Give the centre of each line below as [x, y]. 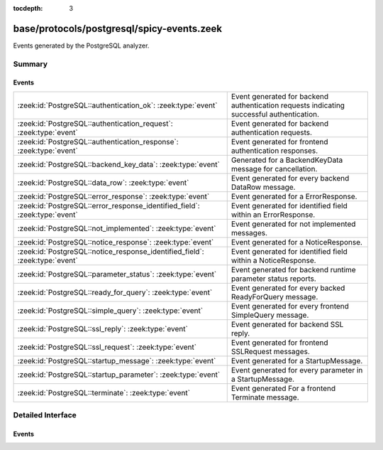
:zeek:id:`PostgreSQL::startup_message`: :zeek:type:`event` [117, 360]
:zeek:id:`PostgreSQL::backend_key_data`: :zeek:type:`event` [118, 164]
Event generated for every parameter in [297, 370]
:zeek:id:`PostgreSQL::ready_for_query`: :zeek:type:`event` [115, 292]
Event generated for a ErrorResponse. [294, 196]
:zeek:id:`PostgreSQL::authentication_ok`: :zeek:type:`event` [117, 105]
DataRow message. [263, 187]
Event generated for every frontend [290, 306]
